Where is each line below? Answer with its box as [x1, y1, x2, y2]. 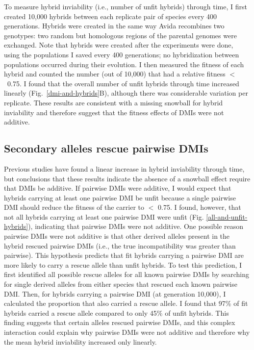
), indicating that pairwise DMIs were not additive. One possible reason [28, 221, 244, 231]
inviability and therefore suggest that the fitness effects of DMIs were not [4, 107, 224, 117]
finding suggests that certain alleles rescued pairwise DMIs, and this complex [4, 317, 235, 327]
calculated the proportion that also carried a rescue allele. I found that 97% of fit [4, 298, 248, 308]
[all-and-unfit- [206, 211, 248, 222]
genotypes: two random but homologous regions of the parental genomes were [4, 30, 237, 40]
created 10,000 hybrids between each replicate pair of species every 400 [4, 11, 217, 21]
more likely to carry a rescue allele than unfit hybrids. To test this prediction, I [4, 259, 242, 270]
